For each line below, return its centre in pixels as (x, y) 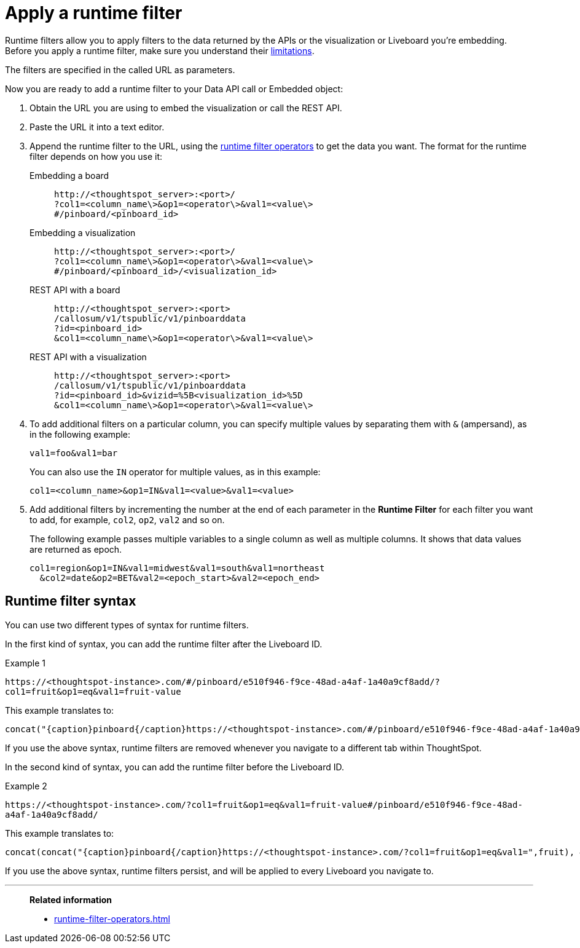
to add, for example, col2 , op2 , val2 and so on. (127, 519)
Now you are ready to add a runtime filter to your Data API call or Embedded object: (174, 89)
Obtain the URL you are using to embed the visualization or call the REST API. (186, 108)
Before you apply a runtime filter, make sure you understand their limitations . (160, 50)
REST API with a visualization (88, 357)
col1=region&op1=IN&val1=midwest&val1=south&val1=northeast (177, 568)
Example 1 (25, 663)
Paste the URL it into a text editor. (97, 127)
